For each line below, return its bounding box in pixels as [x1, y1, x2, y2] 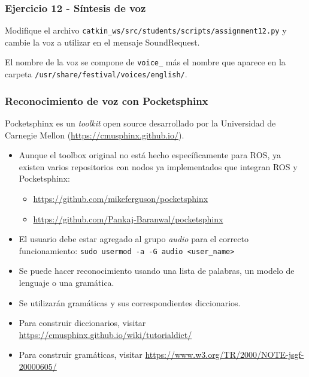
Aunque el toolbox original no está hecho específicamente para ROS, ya [19, 149, 281, 161]
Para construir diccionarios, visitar [19, 316, 146, 329]
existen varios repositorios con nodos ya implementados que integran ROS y [19, 160, 298, 173]
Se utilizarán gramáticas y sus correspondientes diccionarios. [19, 296, 241, 309]
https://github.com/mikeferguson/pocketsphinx [33, 192, 208, 204]
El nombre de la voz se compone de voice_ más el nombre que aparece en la [5, 56, 286, 68]
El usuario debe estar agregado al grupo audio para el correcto [19, 233, 249, 245]
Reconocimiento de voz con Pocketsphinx [5, 93, 208, 108]
